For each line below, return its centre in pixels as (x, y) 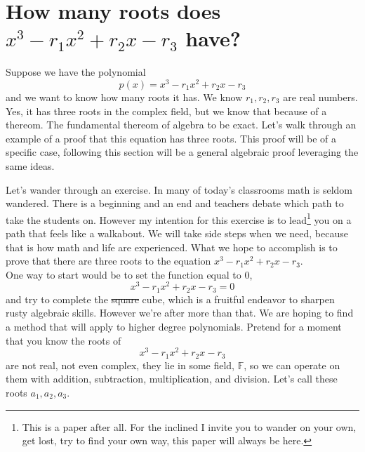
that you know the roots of (64, 340)
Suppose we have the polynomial (76, 72)
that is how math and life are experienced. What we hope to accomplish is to (172, 247)
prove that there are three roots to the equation (108, 261)
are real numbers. (320, 97)
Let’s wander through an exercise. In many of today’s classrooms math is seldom (179, 189)
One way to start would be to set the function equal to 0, (129, 274)
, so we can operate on (292, 365)
